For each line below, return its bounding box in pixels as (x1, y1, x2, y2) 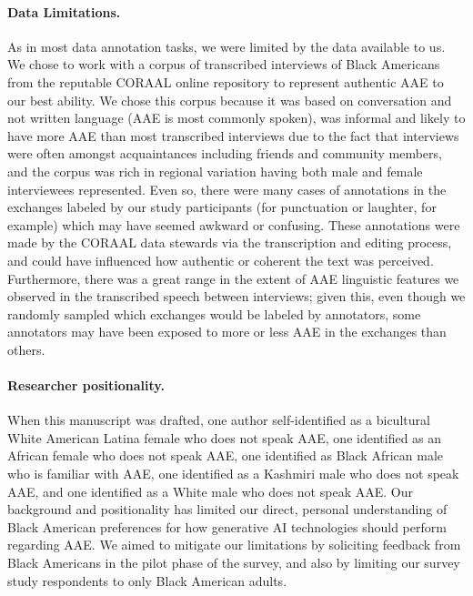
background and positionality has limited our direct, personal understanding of (7, 500, 448, 519)
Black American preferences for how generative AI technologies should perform (7, 517, 447, 536)
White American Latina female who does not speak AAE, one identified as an (7, 428, 442, 447)
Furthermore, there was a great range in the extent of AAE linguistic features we (7, 268, 459, 288)
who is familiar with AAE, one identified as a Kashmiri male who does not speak (7, 464, 459, 483)
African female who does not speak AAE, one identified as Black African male (7, 446, 444, 465)
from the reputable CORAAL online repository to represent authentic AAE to (7, 72, 444, 91)
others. (7, 339, 45, 359)
